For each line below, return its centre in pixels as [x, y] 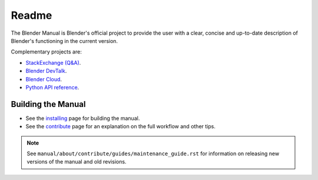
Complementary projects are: [46, 52]
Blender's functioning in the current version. [64, 41]
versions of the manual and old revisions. [77, 162]
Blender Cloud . [44, 79]
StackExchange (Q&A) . [53, 62]
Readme [32, 15]
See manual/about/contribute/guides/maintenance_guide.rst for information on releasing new [153, 154]
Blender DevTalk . [46, 71]
